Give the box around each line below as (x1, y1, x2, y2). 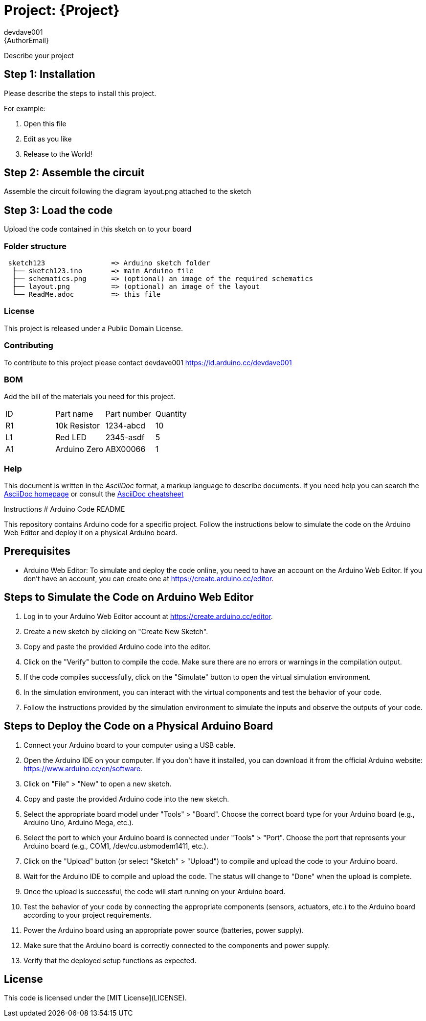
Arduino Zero (55, 444, 104, 454)
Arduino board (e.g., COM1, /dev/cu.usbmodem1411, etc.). (23, 841, 208, 850)
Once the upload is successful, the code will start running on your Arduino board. (23, 887, 286, 896)
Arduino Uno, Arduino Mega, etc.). (23, 818, 134, 827)
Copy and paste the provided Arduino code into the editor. (23, 642, 211, 651)
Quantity (155, 409, 187, 419)
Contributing (4, 340, 53, 351)
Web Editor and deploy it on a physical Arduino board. (4, 528, 178, 537)
